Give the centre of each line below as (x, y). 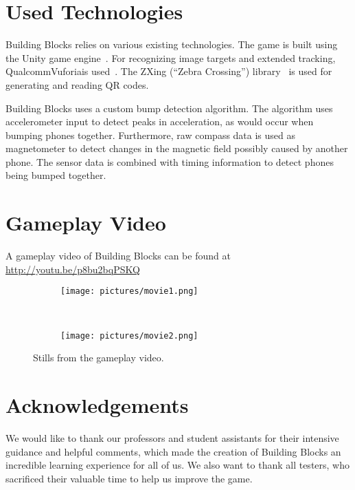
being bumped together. (56, 175)
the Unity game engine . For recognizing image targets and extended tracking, (171, 57)
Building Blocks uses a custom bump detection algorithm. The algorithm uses (169, 108)
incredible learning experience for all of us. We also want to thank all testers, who (178, 465)
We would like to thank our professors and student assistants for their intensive (172, 438)
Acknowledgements (97, 405)
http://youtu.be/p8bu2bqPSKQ (73, 269)
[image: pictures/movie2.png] (129, 335)
